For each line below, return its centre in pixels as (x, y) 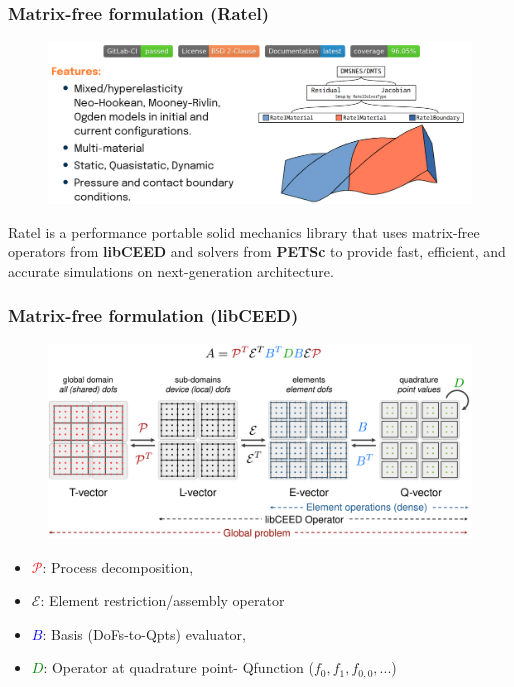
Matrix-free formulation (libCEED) (153, 315)
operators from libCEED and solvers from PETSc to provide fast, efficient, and (257, 251)
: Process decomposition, (118, 566)
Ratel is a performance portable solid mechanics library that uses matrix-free (244, 231)
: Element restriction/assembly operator (162, 600)
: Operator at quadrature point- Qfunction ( (178, 667)
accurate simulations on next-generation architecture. (171, 270)
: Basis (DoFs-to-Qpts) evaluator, (144, 633)
